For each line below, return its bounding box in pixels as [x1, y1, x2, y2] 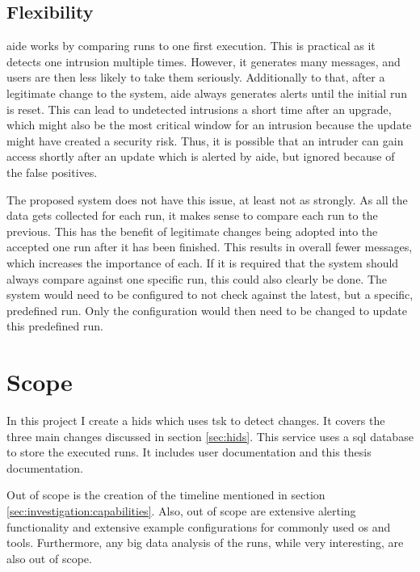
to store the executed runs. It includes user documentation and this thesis [6, 444, 372, 461]
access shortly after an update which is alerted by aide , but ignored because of [6, 148, 395, 165]
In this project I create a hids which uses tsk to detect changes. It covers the [6, 412, 385, 429]
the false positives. [6, 163, 98, 180]
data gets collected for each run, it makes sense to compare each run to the [6, 207, 378, 224]
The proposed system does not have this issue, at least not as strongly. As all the [6, 191, 408, 208]
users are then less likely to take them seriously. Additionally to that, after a [6, 69, 385, 86]
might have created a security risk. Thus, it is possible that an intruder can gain [6, 132, 404, 149]
